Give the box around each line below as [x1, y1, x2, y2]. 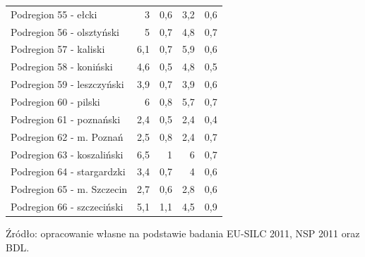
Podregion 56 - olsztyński [11, 24, 119, 39]
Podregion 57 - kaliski [11, 42, 105, 56]
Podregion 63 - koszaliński [11, 146, 124, 161]
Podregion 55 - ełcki [11, 6, 97, 21]
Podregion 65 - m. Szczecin [11, 182, 128, 196]
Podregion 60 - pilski [11, 94, 100, 108]
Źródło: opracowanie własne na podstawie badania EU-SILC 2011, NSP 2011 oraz [6, 226, 360, 241]
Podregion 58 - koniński [11, 59, 113, 74]
